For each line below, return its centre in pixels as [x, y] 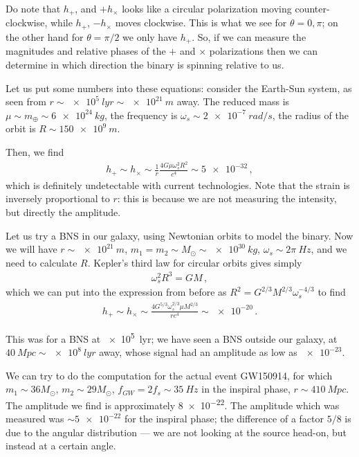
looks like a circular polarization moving [207, 8]
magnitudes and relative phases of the [86, 51]
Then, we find [35, 151]
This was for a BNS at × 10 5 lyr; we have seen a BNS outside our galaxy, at [172, 337]
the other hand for [45, 36]
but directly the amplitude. [63, 212]
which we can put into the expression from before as [116, 292]
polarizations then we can [264, 51]
